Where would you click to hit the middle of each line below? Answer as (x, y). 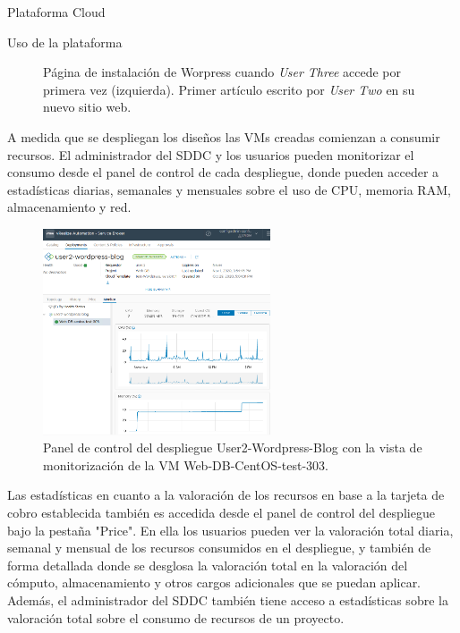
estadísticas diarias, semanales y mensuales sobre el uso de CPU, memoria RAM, (229, 189)
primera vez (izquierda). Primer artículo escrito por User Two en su (229, 89)
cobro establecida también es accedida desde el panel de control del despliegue (221, 513)
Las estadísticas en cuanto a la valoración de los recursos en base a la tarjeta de (226, 495)
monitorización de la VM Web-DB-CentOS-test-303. (186, 464)
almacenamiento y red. (69, 207)
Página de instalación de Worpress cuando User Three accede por (222, 72)
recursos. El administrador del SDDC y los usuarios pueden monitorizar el (211, 154)
